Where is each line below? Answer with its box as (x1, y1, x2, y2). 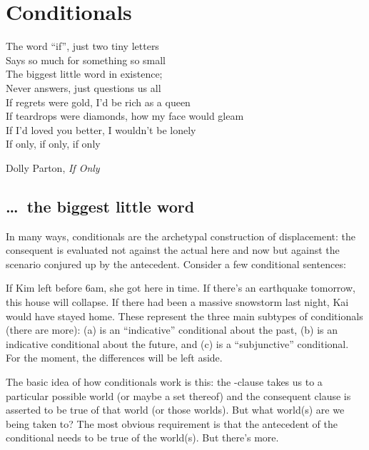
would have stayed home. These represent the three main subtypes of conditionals (6, 308, 363, 323)
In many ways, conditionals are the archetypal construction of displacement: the (6, 228, 356, 243)
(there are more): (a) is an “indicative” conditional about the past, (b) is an (6, 322, 338, 337)
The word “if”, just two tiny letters (6, 39, 159, 53)
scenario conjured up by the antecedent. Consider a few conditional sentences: (6, 256, 346, 271)
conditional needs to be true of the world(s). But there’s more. (6, 430, 279, 445)
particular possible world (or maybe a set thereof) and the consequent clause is (6, 388, 351, 403)
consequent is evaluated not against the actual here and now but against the (6, 242, 340, 257)
